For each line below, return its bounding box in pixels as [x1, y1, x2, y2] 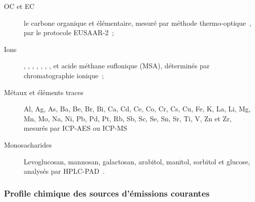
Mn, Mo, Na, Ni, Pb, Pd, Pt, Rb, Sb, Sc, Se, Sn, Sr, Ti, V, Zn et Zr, [24, 113, 232, 123]
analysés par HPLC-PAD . [24, 166, 105, 176]
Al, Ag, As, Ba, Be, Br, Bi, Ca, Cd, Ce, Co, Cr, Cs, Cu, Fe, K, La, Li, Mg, [24, 103, 251, 114]
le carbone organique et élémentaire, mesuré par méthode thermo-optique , [24, 17, 252, 28]
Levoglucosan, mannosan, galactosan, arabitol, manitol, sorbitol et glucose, [24, 156, 251, 166]
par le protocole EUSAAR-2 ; [24, 27, 114, 38]
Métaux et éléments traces [4, 87, 84, 97]
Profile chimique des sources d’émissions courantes [4, 187, 210, 199]
